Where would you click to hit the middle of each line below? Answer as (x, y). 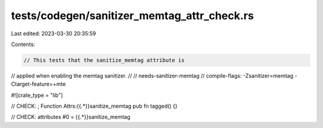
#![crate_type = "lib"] (37, 95)
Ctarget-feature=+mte (38, 84)
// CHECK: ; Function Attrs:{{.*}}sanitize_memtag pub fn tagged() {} (94, 106)
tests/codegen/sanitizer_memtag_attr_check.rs (132, 16)
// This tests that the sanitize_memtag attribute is (104, 60)
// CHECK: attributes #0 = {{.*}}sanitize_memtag (71, 117)
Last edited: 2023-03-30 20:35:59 (54, 33)
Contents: (23, 44)
